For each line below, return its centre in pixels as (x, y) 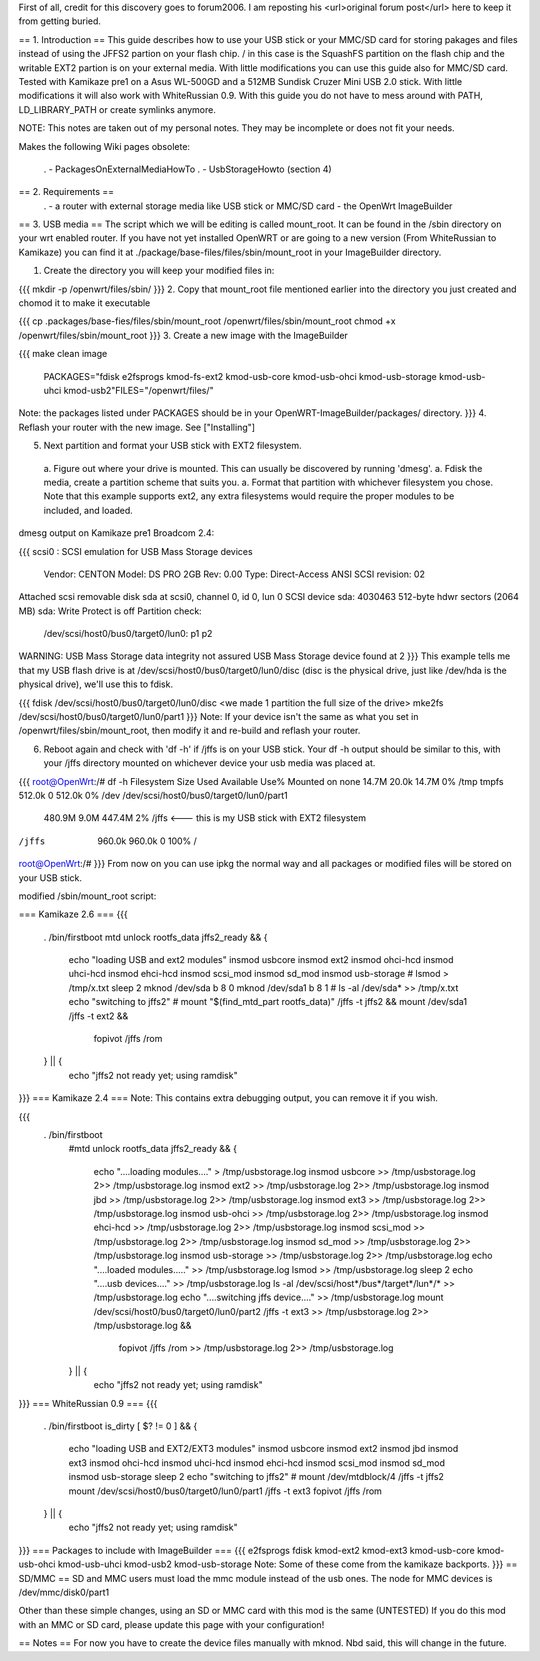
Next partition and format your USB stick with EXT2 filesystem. (172, 446)
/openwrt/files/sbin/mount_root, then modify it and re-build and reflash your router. (189, 731)
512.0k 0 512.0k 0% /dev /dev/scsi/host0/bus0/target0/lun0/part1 (153, 795)
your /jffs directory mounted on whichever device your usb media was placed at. (209, 763)
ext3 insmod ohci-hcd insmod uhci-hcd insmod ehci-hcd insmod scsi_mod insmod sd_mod (256, 1462)
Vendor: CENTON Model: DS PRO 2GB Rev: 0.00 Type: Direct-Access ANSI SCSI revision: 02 (234, 574)
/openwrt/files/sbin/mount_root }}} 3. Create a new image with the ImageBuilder (183, 335)
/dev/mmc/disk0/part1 (64, 1592)
